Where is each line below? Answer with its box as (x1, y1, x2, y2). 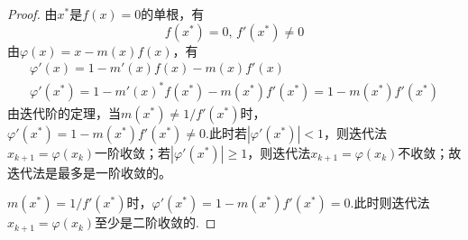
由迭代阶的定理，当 (7, 103, 121, 122)
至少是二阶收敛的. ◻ (95, 213, 216, 232)
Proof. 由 (7, 5, 58, 23)
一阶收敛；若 (95, 143, 171, 162)
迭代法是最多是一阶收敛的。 (7, 162, 171, 181)
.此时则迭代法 (350, 193, 430, 212)
